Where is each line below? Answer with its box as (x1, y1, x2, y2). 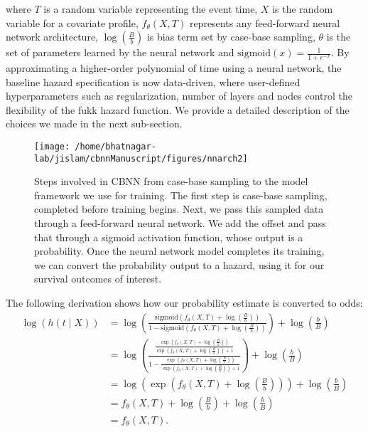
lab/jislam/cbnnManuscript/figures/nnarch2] (34, 153, 248, 164)
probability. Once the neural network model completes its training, (34, 243, 325, 258)
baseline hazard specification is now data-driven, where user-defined (6, 74, 301, 89)
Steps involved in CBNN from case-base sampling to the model (34, 174, 308, 189)
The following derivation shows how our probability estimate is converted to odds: (6, 295, 363, 310)
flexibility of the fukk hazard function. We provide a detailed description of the (6, 102, 350, 117)
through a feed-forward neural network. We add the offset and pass (34, 216, 326, 231)
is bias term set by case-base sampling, (146, 29, 315, 44)
